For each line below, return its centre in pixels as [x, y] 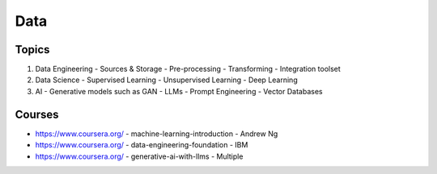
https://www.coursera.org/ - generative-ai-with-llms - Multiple [139, 156]
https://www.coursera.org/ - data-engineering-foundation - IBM [142, 145]
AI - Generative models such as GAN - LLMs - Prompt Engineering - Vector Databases [179, 91]
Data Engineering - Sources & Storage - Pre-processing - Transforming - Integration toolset [188, 69]
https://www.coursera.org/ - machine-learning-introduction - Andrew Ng [157, 134]
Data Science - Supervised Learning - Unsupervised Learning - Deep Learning [167, 80]
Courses [37, 114]
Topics [32, 50]
